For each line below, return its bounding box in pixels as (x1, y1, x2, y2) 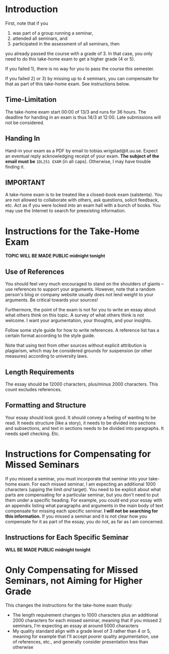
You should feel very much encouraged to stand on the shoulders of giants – (5, 281, 164, 287)
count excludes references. (5, 386, 62, 392)
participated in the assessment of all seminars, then (12, 40, 120, 46)
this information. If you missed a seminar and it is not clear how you (5, 513, 147, 519)
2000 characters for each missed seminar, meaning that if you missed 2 (12, 617, 162, 624)
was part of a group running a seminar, (12, 30, 93, 36)
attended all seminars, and (12, 35, 68, 41)
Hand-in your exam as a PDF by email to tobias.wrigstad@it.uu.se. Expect (5, 147, 158, 153)
